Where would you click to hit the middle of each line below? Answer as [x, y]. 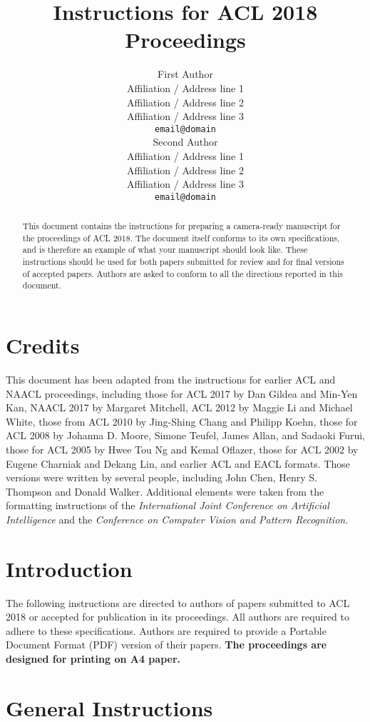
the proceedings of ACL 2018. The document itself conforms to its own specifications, [181, 237]
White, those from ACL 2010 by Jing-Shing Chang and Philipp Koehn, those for [182, 421]
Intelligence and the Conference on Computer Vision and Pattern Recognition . [177, 519]
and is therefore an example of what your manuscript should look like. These [165, 250]
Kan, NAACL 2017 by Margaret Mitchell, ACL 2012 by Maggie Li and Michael [179, 407]
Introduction [69, 568]
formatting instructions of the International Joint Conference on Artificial [168, 505]
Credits [43, 345]
